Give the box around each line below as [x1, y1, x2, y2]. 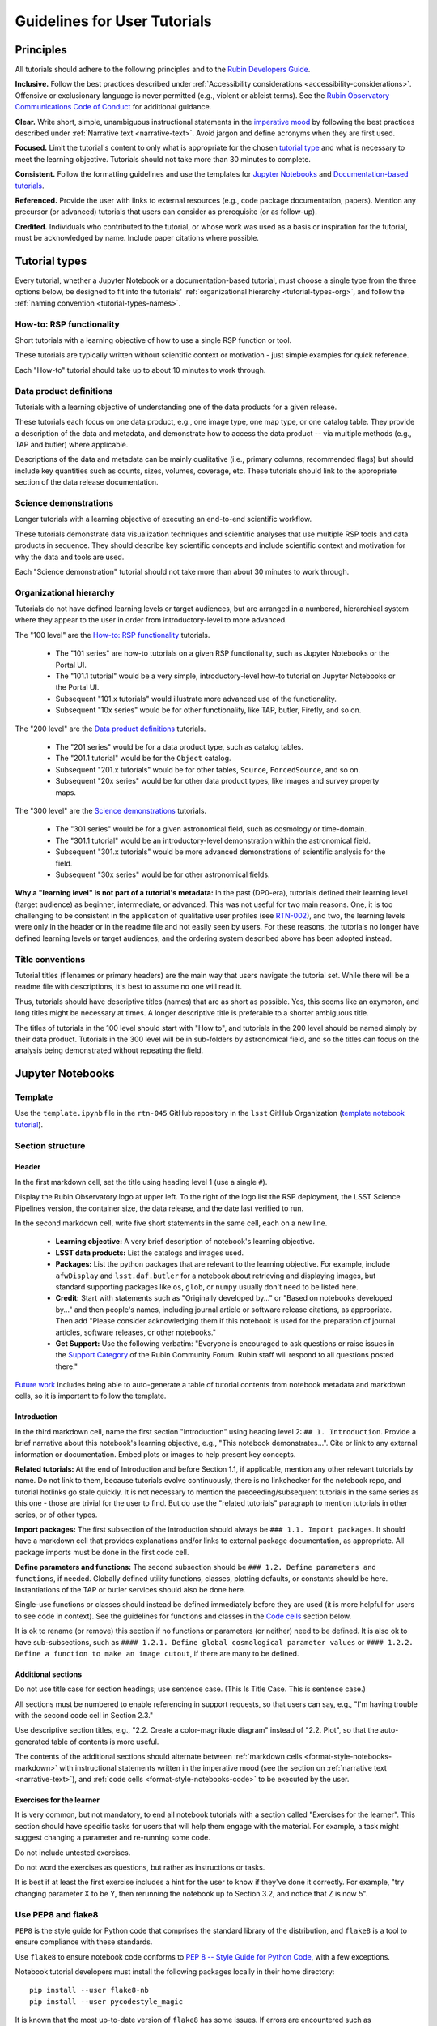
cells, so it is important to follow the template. [15, 1391, 167, 1401]
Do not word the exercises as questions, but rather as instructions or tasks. [15, 1862, 265, 1872]
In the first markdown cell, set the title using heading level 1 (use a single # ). [15, 1177, 268, 1186]
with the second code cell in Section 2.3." [15, 1711, 154, 1720]
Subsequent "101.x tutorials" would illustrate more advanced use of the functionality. [55, 694, 337, 703]
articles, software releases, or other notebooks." [55, 1327, 216, 1337]
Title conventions [15, 953, 86, 964]
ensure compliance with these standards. [15, 1937, 153, 1947]
